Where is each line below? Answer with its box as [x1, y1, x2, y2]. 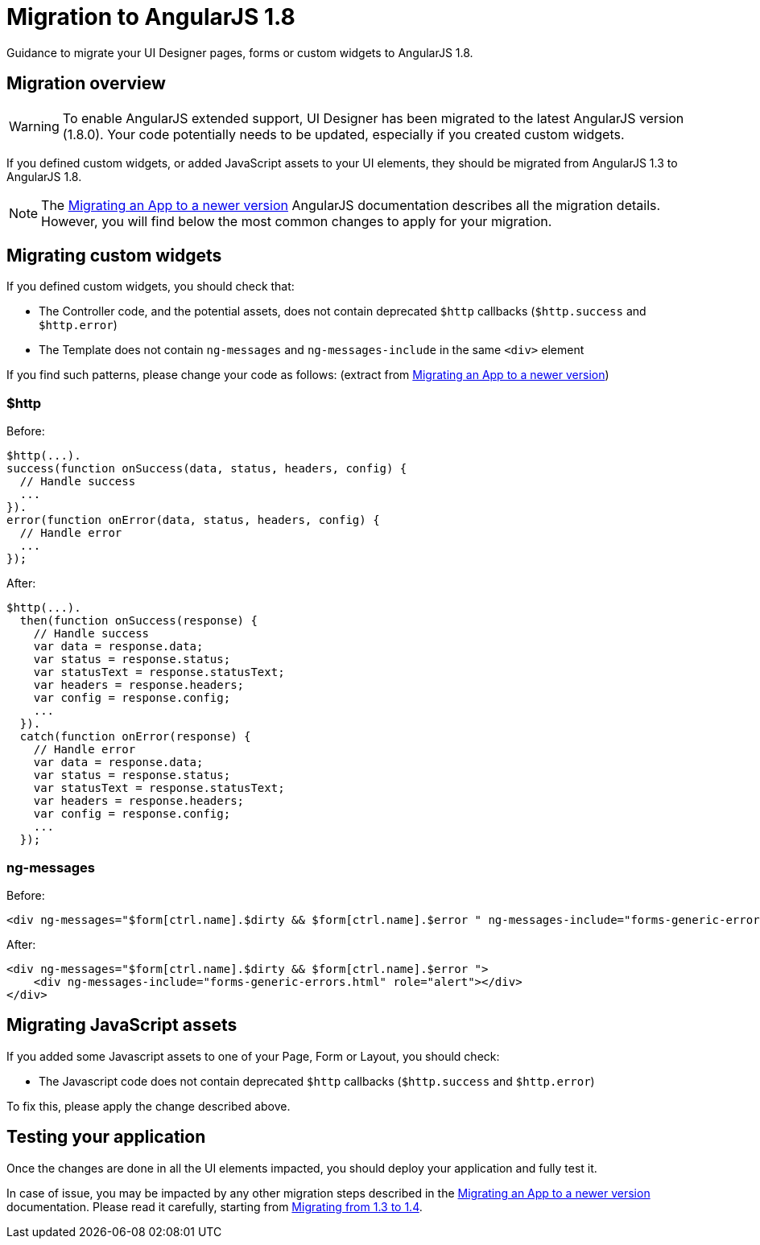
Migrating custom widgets [6, 245, 222, 266]
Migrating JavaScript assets [6, 1015, 237, 1036]
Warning [9, 117, 60, 134]
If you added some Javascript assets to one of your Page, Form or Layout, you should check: [6, 1049, 500, 1063]
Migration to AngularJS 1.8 [6, 3, 295, 31]
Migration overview [6, 73, 166, 94]
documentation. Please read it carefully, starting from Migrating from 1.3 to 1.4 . [6, 1199, 423, 1214]
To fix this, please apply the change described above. [6, 1099, 291, 1113]
